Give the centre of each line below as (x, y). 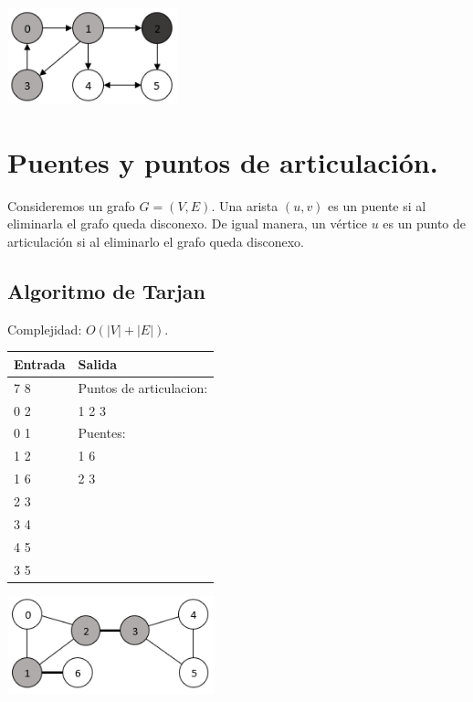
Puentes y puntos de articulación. (223, 161)
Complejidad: (45, 329)
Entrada (40, 363)
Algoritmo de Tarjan (106, 291)
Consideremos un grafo (71, 205)
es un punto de (425, 223)
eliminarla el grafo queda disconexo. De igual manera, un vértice (187, 223)
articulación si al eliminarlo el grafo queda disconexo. (156, 242)
